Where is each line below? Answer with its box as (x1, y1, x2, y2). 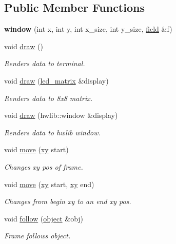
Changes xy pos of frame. (4, 161, 83, 172)
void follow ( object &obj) (4, 213, 84, 223)
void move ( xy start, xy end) (4, 178, 94, 189)
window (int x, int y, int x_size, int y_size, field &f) (4, 24, 172, 34)
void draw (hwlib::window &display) (4, 110, 118, 120)
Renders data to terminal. (4, 58, 85, 69)
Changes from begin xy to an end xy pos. (4, 196, 131, 207)
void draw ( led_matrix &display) (4, 75, 109, 86)
